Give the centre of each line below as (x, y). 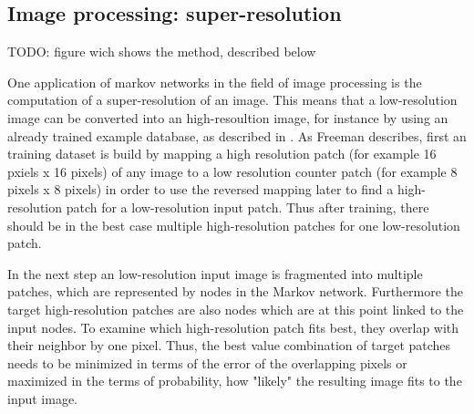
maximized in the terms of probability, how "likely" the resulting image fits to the (235, 381)
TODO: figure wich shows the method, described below (162, 52)
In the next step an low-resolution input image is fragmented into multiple (215, 273)
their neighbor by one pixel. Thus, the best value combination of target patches (229, 345)
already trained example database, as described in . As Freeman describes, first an (237, 135)
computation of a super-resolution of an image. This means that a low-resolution (232, 100)
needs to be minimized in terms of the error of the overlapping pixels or (207, 362)
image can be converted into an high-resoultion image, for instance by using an (228, 117)
